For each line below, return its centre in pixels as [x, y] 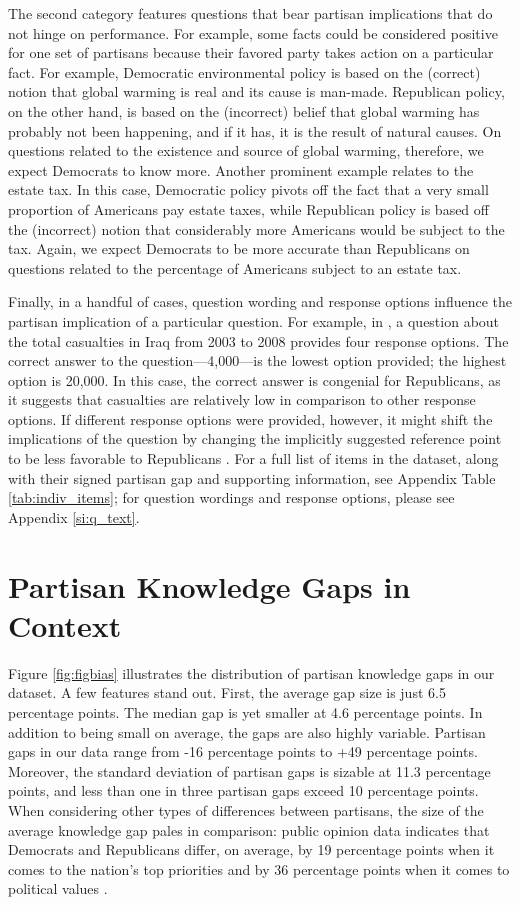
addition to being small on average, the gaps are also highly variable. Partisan [247, 731]
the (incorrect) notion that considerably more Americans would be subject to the [256, 228]
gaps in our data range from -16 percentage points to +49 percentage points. [243, 751]
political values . [58, 888]
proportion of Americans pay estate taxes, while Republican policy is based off [248, 208]
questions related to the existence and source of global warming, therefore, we [246, 150]
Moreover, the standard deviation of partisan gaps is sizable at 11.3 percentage [249, 770]
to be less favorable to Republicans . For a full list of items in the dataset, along [253, 458]
